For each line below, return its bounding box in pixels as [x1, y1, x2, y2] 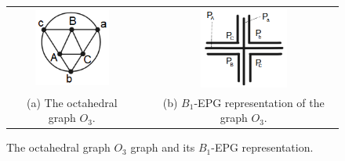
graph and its [130, 139, 195, 156]
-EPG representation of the [194, 94, 325, 110]
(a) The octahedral [27, 94, 118, 110]
